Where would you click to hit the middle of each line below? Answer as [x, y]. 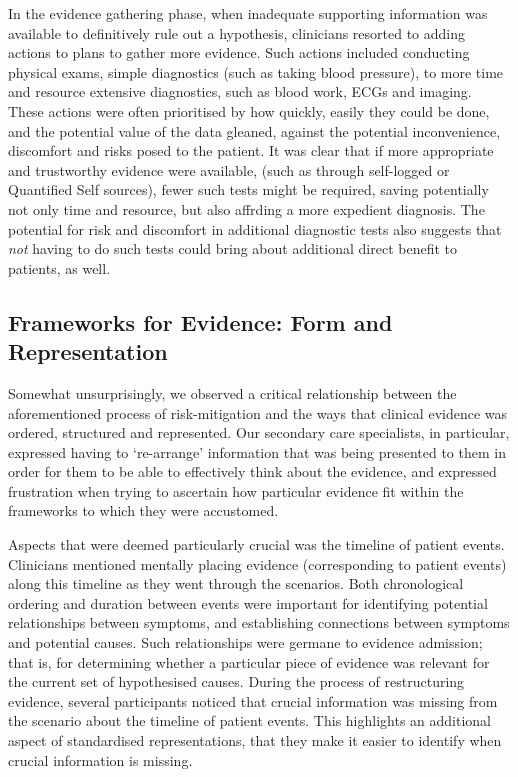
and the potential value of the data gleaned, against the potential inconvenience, [254, 130]
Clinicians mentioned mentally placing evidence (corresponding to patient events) [257, 563]
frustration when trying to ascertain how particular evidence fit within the [236, 490]
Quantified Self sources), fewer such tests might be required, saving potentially [248, 189]
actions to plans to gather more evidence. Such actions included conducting [239, 52]
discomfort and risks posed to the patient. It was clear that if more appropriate [251, 150]
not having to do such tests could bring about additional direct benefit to [232, 248]
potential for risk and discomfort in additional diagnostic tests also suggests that [255, 228]
